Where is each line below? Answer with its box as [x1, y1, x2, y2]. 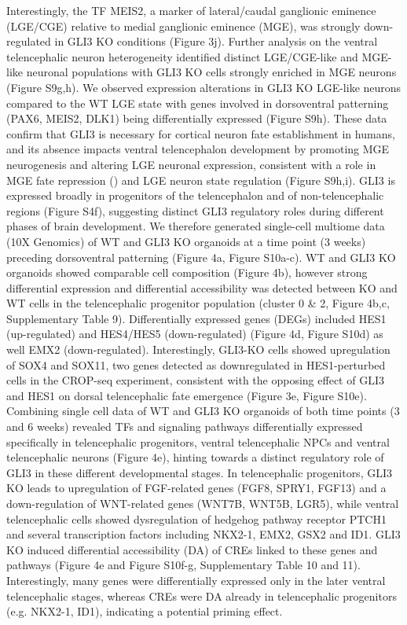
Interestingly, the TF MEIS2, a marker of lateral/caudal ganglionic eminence [6, 2, 376, 18]
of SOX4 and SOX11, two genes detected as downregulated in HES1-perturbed [6, 356, 386, 373]
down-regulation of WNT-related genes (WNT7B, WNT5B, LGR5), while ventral [6, 495, 399, 511]
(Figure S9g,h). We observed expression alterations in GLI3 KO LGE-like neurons [6, 79, 401, 95]
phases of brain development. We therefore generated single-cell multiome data [6, 218, 385, 234]
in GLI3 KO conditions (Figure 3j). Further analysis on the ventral [54, 33, 378, 50]
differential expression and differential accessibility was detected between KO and [6, 279, 398, 296]
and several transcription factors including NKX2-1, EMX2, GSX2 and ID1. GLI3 [6, 526, 401, 542]
